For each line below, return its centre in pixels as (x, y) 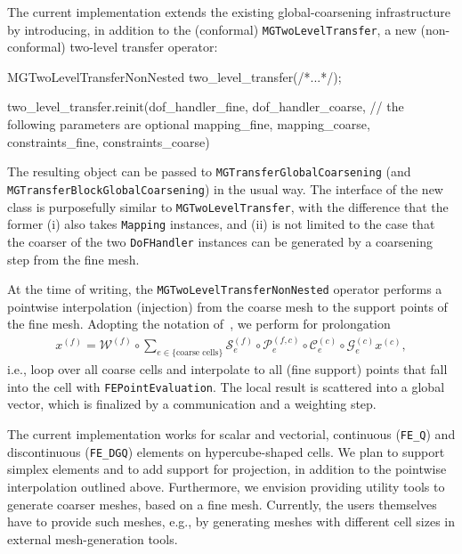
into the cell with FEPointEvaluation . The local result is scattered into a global (226, 386)
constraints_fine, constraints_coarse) (109, 141)
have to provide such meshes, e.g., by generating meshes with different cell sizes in (231, 521)
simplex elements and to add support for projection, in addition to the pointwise (227, 469)
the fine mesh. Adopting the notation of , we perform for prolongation (199, 324)
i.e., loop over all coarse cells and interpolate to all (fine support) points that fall (227, 369)
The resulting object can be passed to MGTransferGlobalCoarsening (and (209, 171)
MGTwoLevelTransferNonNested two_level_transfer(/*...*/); (174, 76)
